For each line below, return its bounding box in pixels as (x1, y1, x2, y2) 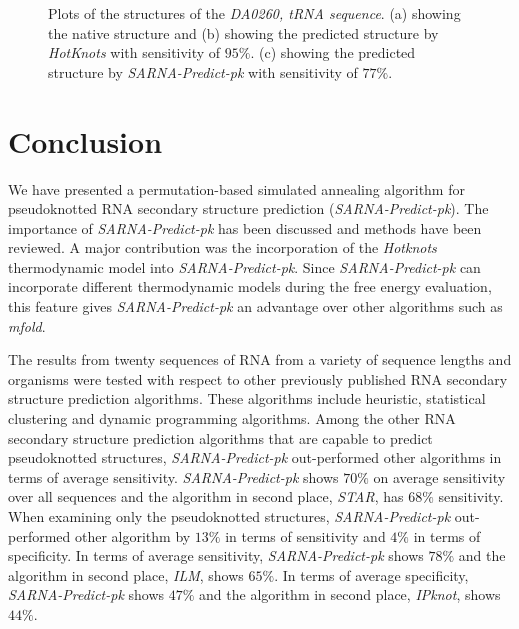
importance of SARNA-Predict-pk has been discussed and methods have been (8, 217, 482, 238)
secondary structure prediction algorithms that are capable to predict (8, 427, 433, 448)
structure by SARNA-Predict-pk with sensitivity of (48, 61, 358, 82)
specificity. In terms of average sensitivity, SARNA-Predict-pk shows (8, 545, 424, 566)
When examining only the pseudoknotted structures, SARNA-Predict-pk (8, 506, 451, 526)
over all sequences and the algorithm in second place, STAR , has (8, 486, 404, 507)
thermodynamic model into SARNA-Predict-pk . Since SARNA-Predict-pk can (8, 256, 481, 277)
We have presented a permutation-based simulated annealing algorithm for (8, 178, 465, 199)
